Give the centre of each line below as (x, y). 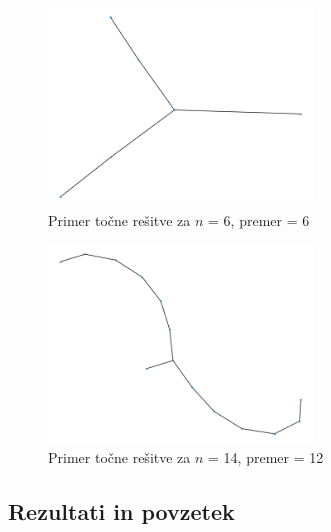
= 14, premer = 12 (266, 456)
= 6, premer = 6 (259, 220)
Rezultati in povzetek (121, 510)
